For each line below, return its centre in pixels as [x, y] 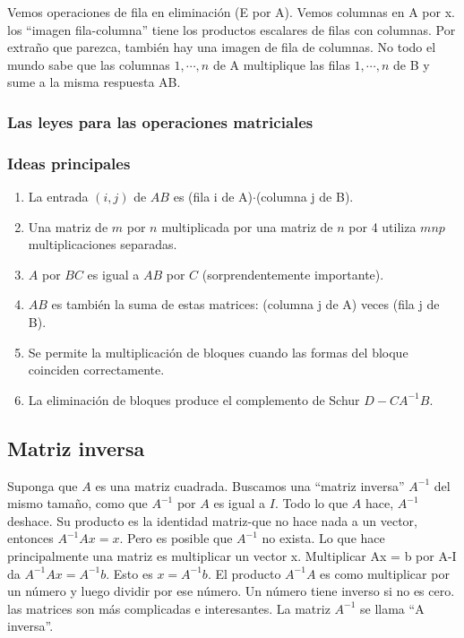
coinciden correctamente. [96, 370]
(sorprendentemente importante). [293, 274]
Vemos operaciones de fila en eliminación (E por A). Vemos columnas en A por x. [231, 12]
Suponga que [43, 485]
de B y [411, 64]
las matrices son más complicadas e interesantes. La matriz [169, 608]
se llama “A [392, 608]
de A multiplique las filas [281, 64]
